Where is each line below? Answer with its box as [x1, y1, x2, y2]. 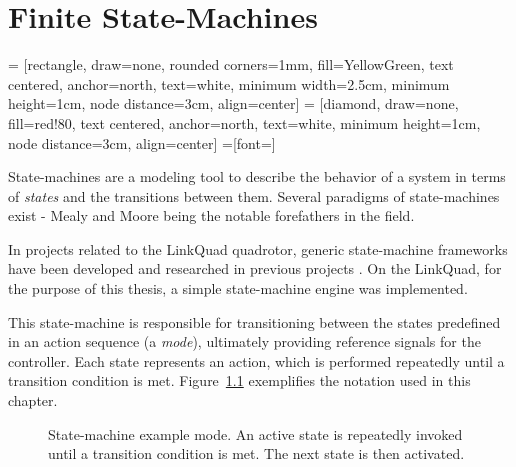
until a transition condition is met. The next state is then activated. [48, 443, 465, 464]
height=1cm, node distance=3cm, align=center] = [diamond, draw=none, [8, 93, 459, 114]
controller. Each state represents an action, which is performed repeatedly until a [8, 350, 505, 371]
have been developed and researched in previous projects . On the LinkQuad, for [8, 258, 502, 279]
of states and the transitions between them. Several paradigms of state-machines [8, 185, 500, 206]
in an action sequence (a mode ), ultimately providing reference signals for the [8, 331, 481, 352]
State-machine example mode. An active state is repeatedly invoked [48, 423, 463, 444]
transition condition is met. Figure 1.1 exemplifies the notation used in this [8, 370, 471, 391]
